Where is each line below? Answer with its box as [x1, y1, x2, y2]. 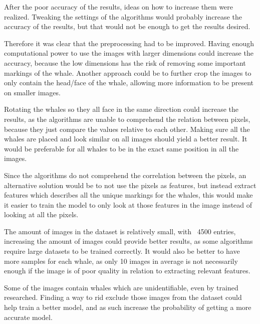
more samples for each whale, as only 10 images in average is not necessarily [4, 255, 238, 266]
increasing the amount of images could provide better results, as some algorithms [4, 236, 253, 246]
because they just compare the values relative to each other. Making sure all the [4, 123, 250, 134]
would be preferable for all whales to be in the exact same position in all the [4, 143, 239, 153]
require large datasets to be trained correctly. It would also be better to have [4, 246, 240, 256]
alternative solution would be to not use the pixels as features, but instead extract [4, 180, 256, 190]
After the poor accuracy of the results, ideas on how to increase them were [4, 2, 233, 12]
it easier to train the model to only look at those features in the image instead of [4, 199, 252, 210]
